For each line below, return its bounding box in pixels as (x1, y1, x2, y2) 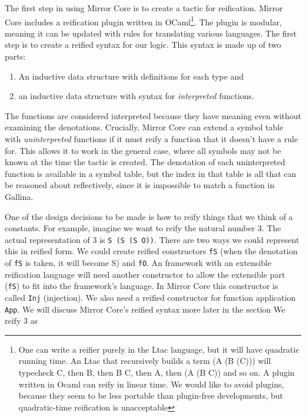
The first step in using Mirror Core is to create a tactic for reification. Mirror (5, 2, 283, 14)
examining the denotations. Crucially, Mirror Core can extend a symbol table (5, 121, 284, 133)
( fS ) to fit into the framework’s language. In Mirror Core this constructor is (5, 280, 278, 292)
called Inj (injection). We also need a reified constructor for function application (5, 291, 296, 303)
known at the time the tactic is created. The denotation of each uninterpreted (5, 156, 285, 168)
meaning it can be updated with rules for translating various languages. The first (5, 27, 297, 39)
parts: (5, 50, 26, 63)
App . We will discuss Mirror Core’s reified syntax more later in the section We (5, 303, 285, 315)
